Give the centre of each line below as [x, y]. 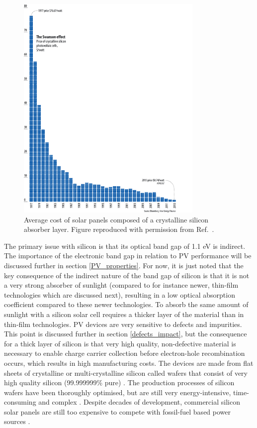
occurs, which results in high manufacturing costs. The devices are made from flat [129, 363]
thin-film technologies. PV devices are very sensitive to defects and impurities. [123, 324]
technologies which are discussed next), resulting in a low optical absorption [120, 294]
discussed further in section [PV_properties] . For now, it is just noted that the [124, 265]
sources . [17, 421]
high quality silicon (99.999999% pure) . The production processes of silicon [119, 382]
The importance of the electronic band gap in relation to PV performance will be [128, 256]
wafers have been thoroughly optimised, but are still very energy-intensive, [118, 392]
